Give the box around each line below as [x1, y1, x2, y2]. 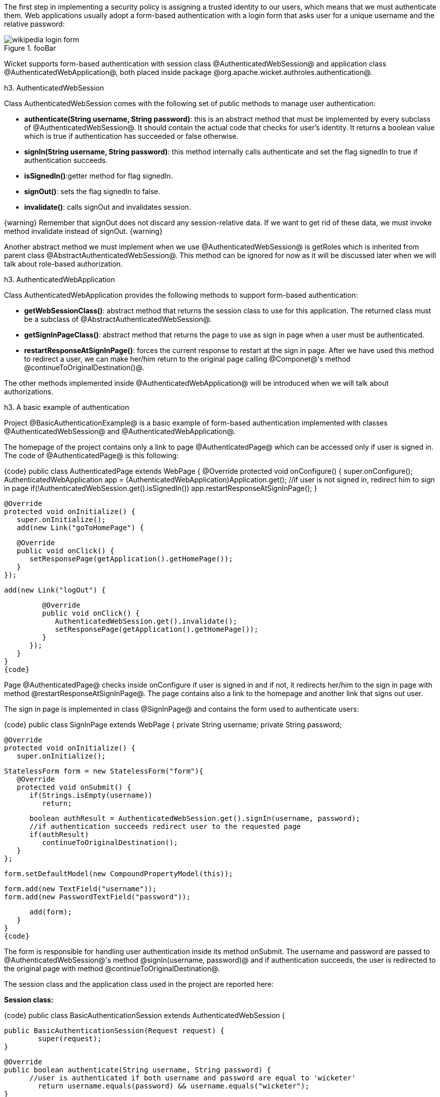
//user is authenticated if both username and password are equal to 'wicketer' [29, 1074, 356, 1082]
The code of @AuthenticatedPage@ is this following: [4, 451, 179, 460]
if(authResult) [29, 830, 89, 838]
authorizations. [4, 387, 53, 396]
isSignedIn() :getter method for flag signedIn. [24, 172, 173, 180]
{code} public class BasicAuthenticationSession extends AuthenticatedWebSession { [4, 1011, 285, 1020]
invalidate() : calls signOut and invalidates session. [24, 203, 191, 211]
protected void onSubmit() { [17, 783, 131, 791]
